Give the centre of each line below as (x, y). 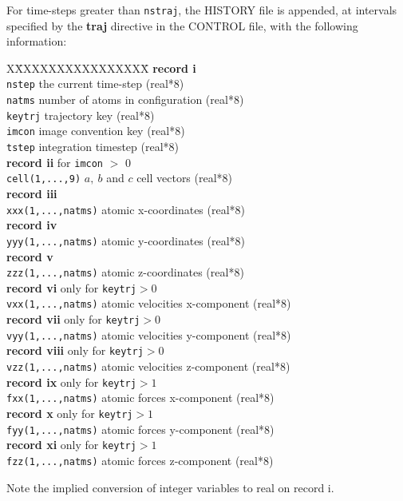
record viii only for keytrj (75, 350)
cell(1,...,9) (44, 179)
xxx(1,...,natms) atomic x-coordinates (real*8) (126, 209)
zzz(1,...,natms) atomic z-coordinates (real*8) (125, 272)
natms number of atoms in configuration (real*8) (125, 99)
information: (37, 41)
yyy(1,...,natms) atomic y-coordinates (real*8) (126, 240)
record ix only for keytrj (71, 382)
